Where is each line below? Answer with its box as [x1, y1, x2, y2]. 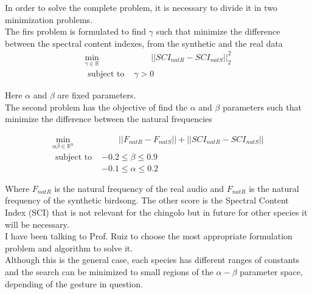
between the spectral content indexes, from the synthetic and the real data [5, 36, 283, 49]
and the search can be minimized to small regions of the [5, 265, 213, 278]
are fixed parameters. [57, 89, 136, 101]
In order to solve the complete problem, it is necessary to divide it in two [5, 1, 278, 13]
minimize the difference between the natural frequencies [5, 112, 212, 125]
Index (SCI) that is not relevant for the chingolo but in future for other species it [5, 206, 308, 218]
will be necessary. [5, 217, 69, 230]
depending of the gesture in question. [5, 277, 143, 290]
